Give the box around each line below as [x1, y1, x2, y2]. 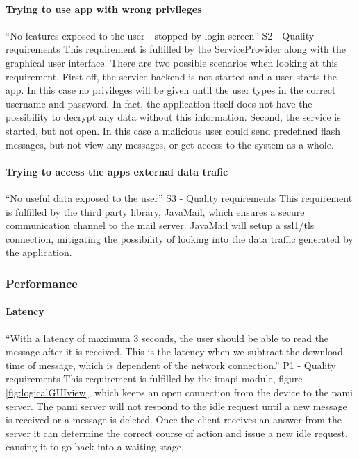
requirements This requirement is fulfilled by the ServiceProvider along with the [6, 42, 346, 56]
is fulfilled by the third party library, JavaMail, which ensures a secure [6, 204, 305, 219]
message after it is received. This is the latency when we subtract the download [6, 344, 343, 359]
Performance [6, 274, 78, 291]
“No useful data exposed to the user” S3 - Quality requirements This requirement [6, 190, 353, 205]
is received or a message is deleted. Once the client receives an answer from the [6, 412, 342, 427]
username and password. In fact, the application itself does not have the [6, 96, 312, 110]
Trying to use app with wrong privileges [6, 1, 202, 16]
